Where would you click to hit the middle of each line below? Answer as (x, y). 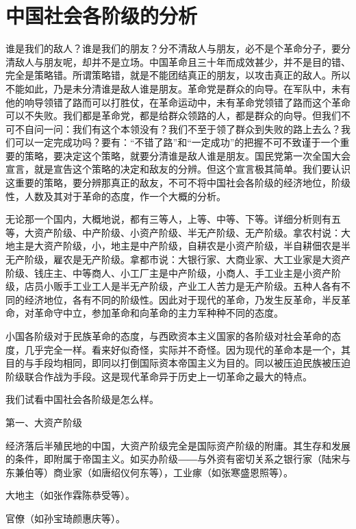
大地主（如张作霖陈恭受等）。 (70, 495)
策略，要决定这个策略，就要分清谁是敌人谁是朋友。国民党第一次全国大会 (187, 155)
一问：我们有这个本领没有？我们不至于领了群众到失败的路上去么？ (192, 128)
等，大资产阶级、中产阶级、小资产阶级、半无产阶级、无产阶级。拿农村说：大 (178, 232)
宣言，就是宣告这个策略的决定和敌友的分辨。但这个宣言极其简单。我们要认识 (178, 169)
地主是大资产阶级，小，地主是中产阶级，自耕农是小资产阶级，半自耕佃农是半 (178, 246)
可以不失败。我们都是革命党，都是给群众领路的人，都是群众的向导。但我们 (173, 115)
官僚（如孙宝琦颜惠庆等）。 (65, 518)
